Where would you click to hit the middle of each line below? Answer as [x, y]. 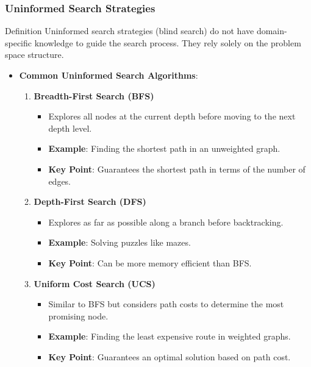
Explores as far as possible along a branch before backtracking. [166, 222]
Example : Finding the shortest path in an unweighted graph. [164, 148]
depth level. [70, 128]
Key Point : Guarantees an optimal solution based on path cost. [170, 356]
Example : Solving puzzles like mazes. [120, 242]
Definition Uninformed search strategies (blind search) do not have [130, 31]
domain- [272, 31]
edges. [60, 181]
